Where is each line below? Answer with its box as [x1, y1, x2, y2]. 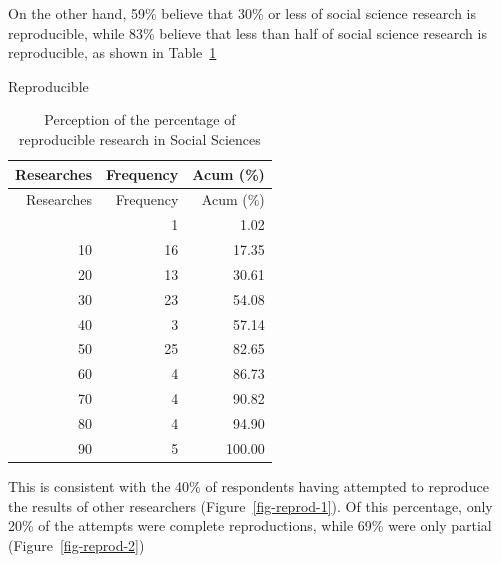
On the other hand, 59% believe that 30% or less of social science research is [8, 3, 476, 23]
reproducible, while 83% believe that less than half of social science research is [8, 22, 487, 43]
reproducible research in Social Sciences [19, 128, 261, 149]
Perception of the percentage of [44, 109, 236, 130]
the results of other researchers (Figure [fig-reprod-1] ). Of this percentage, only [8, 495, 493, 516]
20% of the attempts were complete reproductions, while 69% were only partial [8, 515, 492, 536]
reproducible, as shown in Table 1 [8, 42, 217, 63]
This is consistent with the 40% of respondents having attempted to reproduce [8, 475, 489, 496]
